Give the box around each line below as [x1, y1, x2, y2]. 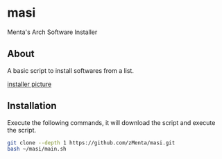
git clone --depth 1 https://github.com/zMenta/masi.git [7, 139, 176, 147]
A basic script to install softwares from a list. [7, 66, 134, 74]
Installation [7, 100, 57, 112]
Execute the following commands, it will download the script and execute [7, 118, 216, 126]
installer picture [7, 80, 52, 88]
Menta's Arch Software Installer [7, 28, 98, 36]
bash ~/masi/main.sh [7, 146, 67, 153]
